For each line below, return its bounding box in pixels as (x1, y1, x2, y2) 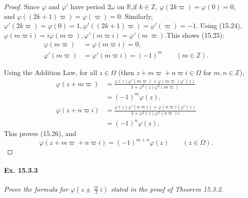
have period (70, 1, 105, 11)
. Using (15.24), (196, 20, 242, 30)
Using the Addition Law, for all (4, 67, 98, 77)
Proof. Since (4, 1, 40, 11)
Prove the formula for (4, 183, 68, 194)
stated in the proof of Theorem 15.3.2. (111, 183, 224, 194)
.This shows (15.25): (165, 30, 225, 40)
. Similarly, (120, 11, 153, 21)
